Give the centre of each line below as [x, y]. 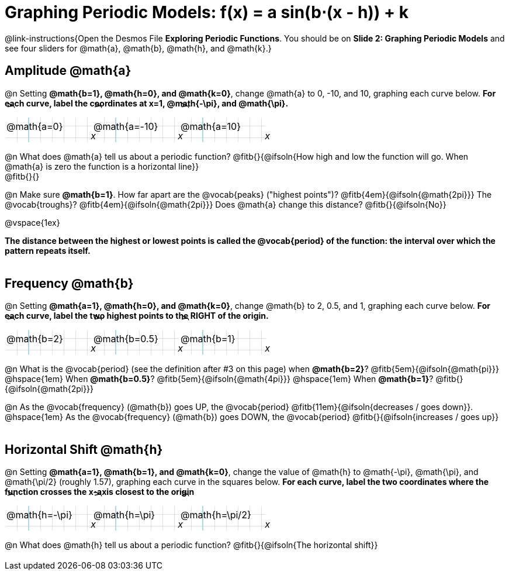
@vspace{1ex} [32, 222]
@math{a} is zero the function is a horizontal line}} [102, 166]
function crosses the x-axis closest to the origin [100, 492]
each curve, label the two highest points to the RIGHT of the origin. [137, 315]
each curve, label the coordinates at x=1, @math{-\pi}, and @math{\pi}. [147, 103]
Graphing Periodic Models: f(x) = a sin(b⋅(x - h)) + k [207, 12]
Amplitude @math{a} [68, 71]
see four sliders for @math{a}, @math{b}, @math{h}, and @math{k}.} [138, 48]
